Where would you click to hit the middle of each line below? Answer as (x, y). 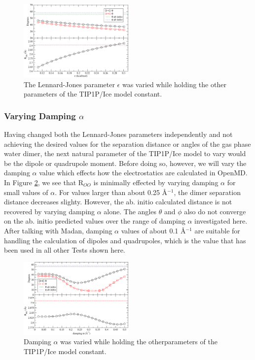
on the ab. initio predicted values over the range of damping (95, 221)
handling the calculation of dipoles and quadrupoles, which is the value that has (125, 240)
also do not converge (215, 211)
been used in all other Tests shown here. (65, 250)
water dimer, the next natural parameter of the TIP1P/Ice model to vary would (125, 153)
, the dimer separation (207, 192)
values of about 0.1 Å (153, 230)
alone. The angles (130, 211)
